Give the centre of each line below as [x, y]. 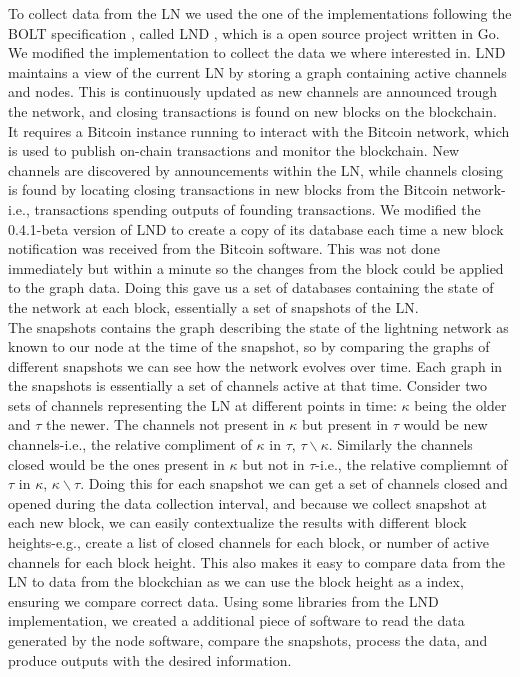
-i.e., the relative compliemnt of [411, 463]
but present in [345, 424]
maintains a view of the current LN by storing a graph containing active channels [257, 71]
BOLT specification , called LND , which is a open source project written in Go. [254, 32]
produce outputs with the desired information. [150, 659]
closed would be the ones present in [116, 463]
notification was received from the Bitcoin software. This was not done [224, 248]
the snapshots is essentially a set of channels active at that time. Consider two [247, 385]
